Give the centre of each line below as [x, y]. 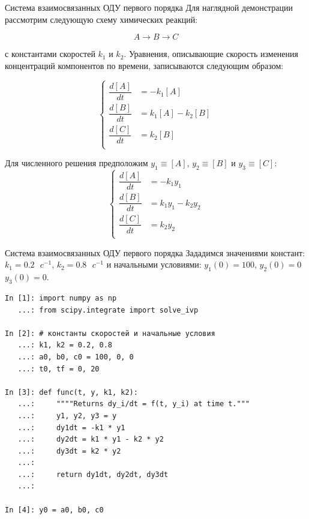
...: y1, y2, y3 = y [67, 415]
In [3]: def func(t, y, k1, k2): [71, 392]
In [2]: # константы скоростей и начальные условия [110, 333]
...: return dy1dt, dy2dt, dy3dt [93, 474]
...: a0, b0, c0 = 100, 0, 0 [76, 357]
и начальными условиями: [154, 264]
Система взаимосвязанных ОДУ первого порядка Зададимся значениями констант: [155, 252]
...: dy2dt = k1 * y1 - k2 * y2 [91, 439]
